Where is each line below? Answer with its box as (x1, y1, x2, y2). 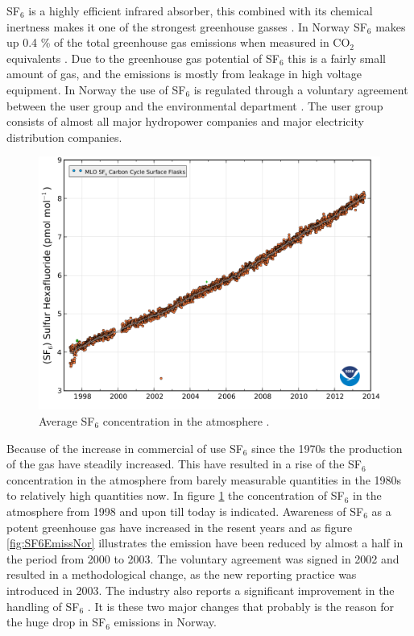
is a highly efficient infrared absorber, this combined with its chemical (28, 2, 373, 19)
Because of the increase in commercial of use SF (6, 439, 243, 456)
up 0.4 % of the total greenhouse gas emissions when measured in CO (6, 34, 350, 51)
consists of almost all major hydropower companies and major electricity (6, 113, 364, 130)
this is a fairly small (288, 49, 386, 66)
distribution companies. (6, 128, 122, 145)
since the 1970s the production (251, 439, 403, 456)
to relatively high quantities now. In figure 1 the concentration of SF (6, 487, 345, 504)
